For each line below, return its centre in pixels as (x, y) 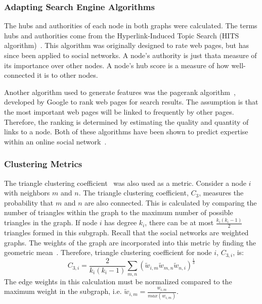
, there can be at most (179, 222)
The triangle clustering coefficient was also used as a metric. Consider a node (125, 183)
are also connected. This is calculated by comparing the (171, 202)
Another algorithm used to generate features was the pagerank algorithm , (120, 92)
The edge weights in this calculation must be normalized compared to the (118, 281)
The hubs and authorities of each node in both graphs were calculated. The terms (131, 26)
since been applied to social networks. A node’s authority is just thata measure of (130, 55)
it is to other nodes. (68, 75)
